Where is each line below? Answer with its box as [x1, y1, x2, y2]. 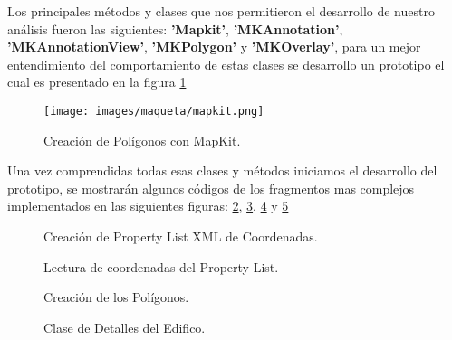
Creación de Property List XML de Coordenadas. [43, 227, 318, 245]
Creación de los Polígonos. [43, 288, 189, 307]
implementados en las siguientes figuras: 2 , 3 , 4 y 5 [7, 196, 289, 215]
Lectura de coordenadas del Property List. [43, 257, 279, 276]
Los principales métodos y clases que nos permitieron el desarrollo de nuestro [7, 2, 435, 20]
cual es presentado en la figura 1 [7, 72, 187, 91]
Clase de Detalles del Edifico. [43, 317, 206, 336]
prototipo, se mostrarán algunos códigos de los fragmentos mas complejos [7, 178, 415, 197]
